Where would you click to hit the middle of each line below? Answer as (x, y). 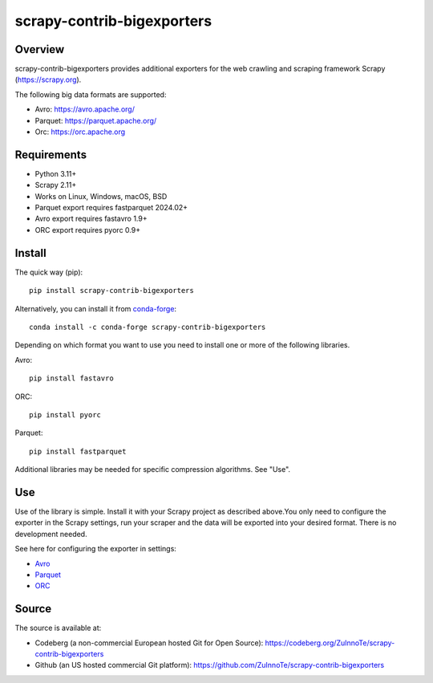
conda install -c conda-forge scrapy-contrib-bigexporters (148, 327)
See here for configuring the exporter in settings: (95, 549)
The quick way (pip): (49, 272)
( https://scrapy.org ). (48, 79)
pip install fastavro (71, 378)
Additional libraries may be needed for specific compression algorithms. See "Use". (153, 470)
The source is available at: (58, 628)
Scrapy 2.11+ (56, 185)
